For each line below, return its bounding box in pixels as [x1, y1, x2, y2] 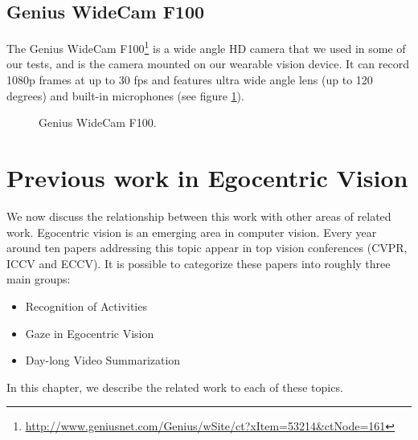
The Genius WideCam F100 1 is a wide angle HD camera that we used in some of [6, 38, 406, 56]
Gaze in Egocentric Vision [25, 324, 154, 341]
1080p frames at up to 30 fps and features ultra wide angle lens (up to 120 [6, 71, 373, 88]
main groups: [6, 271, 71, 287]
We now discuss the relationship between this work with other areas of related [6, 207, 391, 224]
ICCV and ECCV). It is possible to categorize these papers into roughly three [6, 255, 391, 271]
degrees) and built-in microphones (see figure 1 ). [6, 87, 244, 104]
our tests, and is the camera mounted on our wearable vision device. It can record [6, 55, 410, 72]
